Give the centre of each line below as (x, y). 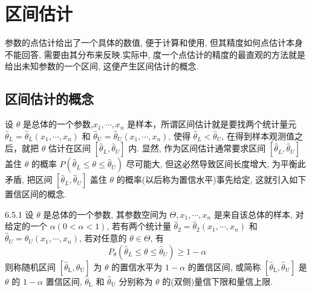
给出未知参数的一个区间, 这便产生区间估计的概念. (102, 66)
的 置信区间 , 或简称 (224, 266)
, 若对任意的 (103, 238)
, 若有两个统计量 (139, 226)
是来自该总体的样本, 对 (259, 214)
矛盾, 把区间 (29, 179)
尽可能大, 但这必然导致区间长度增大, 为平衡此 (216, 164)
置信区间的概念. (36, 194)
